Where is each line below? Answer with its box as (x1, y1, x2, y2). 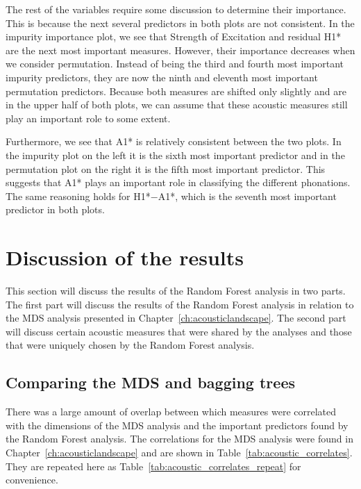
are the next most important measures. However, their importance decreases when (6, 42, 355, 57)
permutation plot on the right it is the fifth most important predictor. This (6, 161, 326, 176)
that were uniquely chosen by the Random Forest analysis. (6, 338, 255, 352)
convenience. (6, 472, 58, 487)
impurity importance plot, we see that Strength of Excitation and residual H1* (6, 29, 342, 44)
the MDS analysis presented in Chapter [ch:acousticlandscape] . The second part (6, 310, 346, 325)
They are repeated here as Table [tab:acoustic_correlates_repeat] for (6, 458, 301, 473)
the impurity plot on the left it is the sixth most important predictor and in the (6, 147, 345, 162)
